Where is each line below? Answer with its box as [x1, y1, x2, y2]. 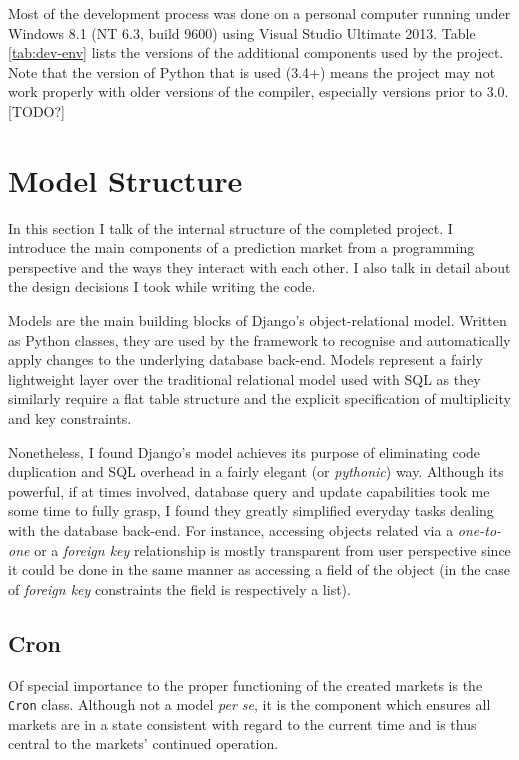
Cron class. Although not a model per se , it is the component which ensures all [8, 694, 491, 715]
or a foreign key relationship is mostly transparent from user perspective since [34, 539, 511, 560]
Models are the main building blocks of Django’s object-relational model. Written [8, 310, 507, 331]
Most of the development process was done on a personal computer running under [8, 3, 511, 23]
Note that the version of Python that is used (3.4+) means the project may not [8, 61, 496, 82]
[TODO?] [8, 100, 65, 121]
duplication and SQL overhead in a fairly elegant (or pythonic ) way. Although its [8, 461, 504, 482]
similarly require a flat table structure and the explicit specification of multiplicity [8, 388, 511, 409]
